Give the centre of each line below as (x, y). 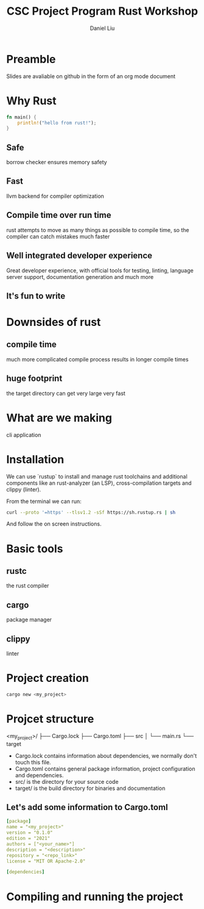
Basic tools (35, 549)
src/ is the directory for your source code (67, 781)
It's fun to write (36, 296)
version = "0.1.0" (30, 833)
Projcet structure (50, 719)
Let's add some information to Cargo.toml (87, 807)
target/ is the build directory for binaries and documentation (90, 788)
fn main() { (21, 117)
